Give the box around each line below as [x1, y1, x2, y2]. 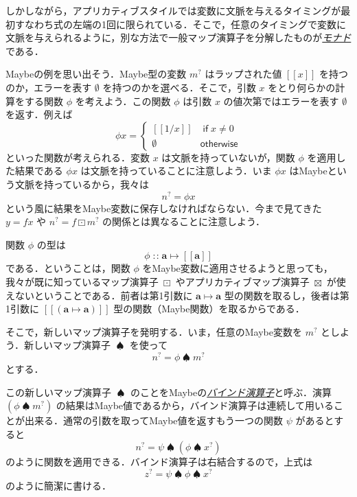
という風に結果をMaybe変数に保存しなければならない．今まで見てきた [5, 200, 322, 215]
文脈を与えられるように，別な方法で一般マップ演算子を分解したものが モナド [5, 30, 352, 45]
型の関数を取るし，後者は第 [224, 288, 349, 302]
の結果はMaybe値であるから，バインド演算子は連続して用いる [56, 398, 334, 413]
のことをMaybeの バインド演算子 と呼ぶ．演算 [130, 384, 332, 399]
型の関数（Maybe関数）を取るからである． [113, 301, 305, 316]
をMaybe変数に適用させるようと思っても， [142, 261, 333, 275]
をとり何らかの [268, 80, 336, 94]
